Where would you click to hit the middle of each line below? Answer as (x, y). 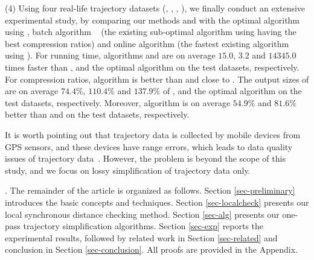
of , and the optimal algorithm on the (232, 91)
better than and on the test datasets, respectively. (97, 114)
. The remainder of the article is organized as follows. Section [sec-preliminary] (150, 190)
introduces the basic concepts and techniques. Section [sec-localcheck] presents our (157, 202)
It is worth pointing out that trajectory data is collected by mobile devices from (153, 134)
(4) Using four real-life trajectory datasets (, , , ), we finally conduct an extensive (155, 8)
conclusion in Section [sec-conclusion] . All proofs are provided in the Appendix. (152, 249)
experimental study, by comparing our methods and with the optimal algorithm (152, 20)
